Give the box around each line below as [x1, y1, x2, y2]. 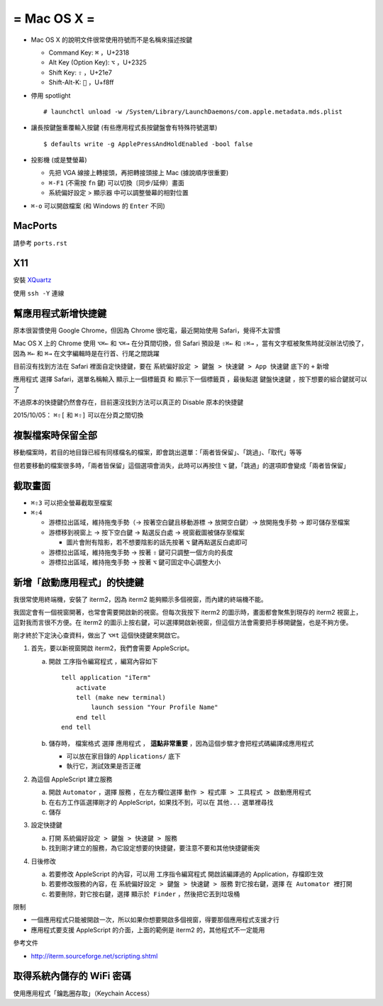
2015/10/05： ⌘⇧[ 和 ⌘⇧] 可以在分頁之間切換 [13, 411, 144, 420]
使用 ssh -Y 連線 [13, 289, 65, 297]
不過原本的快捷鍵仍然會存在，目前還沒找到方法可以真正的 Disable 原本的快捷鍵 [13, 398, 244, 407]
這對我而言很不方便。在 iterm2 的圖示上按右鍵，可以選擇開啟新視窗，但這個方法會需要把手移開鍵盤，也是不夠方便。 [13, 617, 353, 627]
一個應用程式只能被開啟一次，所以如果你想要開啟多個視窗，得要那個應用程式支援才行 [30, 915, 279, 924]
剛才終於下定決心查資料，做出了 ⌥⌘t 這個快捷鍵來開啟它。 [13, 631, 184, 639]
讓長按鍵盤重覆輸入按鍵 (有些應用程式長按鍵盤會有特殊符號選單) [30, 123, 218, 132]
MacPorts [13, 220, 57, 232]
